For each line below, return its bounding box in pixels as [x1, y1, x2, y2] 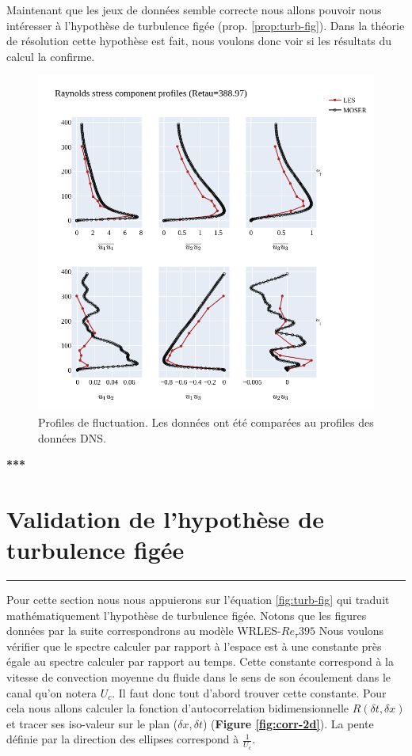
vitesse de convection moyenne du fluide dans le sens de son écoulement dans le [6, 669, 391, 686]
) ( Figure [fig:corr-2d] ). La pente [203, 715, 374, 731]
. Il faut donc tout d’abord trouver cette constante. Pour [112, 684, 387, 701]
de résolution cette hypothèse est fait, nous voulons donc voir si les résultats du [6, 32, 392, 49]
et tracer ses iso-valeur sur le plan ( [6, 715, 178, 731]
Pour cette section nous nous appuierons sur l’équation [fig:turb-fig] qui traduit [6, 591, 390, 608]
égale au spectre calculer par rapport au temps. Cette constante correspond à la [6, 653, 394, 670]
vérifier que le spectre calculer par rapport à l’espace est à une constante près [6, 637, 382, 654]
